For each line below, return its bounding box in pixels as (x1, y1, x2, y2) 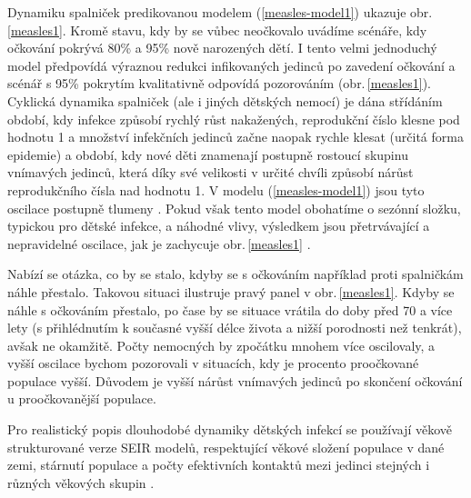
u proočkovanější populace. (7, 389, 156, 408)
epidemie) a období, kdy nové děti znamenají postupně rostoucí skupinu (7, 144, 408, 164)
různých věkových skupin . (7, 473, 155, 492)
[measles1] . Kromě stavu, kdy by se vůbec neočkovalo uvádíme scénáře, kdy (7, 20, 427, 39)
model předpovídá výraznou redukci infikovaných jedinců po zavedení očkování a (7, 55, 456, 75)
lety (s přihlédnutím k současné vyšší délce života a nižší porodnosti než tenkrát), (7, 318, 462, 337)
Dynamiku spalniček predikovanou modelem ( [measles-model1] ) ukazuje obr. (7, 3, 433, 21)
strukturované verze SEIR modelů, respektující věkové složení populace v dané (7, 437, 445, 456)
